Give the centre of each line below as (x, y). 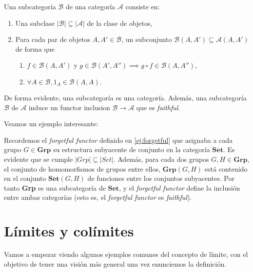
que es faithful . (158, 107)
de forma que (35, 49)
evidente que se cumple (39, 159)
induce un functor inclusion (69, 107)
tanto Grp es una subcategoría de (55, 187)
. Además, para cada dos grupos (161, 159)
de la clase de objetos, (120, 23)
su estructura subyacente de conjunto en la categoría (132, 149)
